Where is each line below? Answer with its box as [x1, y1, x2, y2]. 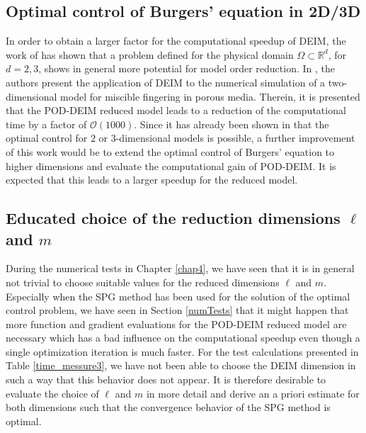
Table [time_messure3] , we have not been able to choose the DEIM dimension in [6, 358, 356, 373]
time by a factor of [6, 116, 87, 131]
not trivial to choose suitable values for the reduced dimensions [6, 274, 280, 289]
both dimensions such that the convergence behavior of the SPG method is [6, 400, 331, 415]
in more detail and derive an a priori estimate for [146, 386, 360, 400]
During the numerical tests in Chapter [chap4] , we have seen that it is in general [6, 261, 355, 276]
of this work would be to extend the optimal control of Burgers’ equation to [6, 144, 335, 159]
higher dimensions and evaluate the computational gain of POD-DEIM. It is [6, 158, 336, 173]
